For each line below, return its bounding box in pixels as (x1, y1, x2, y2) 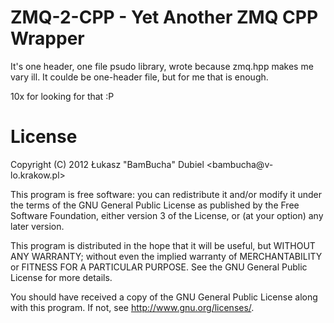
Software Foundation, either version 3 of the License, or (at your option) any (10, 209, 324, 221)
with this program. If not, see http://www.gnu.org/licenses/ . (10, 301, 255, 313)
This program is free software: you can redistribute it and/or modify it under (10, 188, 322, 200)
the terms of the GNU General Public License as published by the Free (10, 199, 300, 211)
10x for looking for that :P (10, 90, 115, 102)
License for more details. (10, 271, 113, 283)
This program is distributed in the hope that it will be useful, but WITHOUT (10, 239, 316, 251)
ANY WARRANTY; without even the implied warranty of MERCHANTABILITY (10, 250, 323, 262)
